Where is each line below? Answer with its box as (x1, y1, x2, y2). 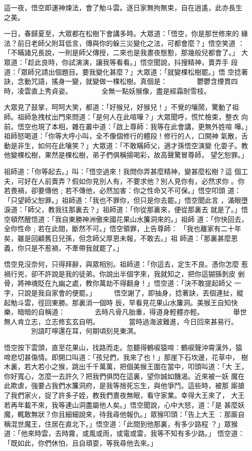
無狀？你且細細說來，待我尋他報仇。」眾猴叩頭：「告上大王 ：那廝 (31, 409, 238, 419)
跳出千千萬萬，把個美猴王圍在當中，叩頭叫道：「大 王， (72, 361, 248, 372)
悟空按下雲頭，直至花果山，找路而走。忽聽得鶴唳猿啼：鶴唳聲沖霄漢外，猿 (4, 342, 242, 352)
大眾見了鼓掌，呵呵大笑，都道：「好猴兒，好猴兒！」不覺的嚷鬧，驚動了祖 (4, 102, 239, 112)
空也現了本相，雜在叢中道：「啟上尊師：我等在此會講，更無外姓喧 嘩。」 (24, 121, 248, 131)
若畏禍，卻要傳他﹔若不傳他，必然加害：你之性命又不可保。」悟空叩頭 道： (4, 185, 241, 196)
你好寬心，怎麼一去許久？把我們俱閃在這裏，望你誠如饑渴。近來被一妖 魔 (4, 371, 238, 381)
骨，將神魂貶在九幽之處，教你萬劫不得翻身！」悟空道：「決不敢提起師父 (4, 278, 232, 288)
